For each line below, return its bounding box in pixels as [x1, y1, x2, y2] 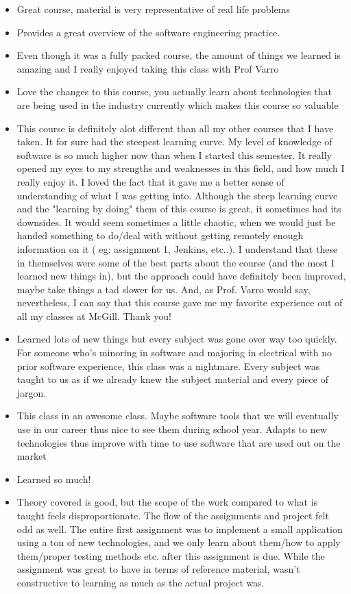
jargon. [16, 385, 47, 399]
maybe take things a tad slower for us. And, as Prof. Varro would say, [16, 282, 311, 296]
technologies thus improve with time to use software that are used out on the [16, 435, 341, 449]
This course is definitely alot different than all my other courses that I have [16, 121, 334, 135]
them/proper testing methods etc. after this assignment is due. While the [16, 548, 325, 562]
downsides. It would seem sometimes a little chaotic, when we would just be [16, 214, 336, 229]
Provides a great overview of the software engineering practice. [16, 25, 280, 39]
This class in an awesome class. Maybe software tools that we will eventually [16, 408, 339, 423]
